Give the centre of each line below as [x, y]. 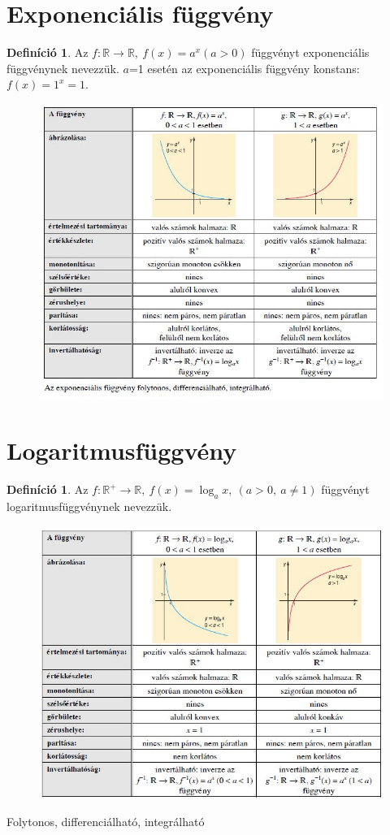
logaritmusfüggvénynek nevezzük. [89, 506]
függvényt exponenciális [310, 52]
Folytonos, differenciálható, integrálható [106, 822]
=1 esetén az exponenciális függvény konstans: [244, 68]
